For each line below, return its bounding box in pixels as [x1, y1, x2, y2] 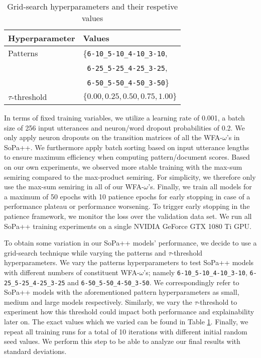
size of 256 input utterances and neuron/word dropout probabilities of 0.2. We [4, 122, 245, 133]
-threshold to [197, 296, 237, 307]
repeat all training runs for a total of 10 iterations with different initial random [4, 326, 247, 336]
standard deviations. [4, 345, 67, 356]
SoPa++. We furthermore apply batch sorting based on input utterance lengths [4, 142, 249, 152]
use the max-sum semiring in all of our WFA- [4, 181, 144, 192]
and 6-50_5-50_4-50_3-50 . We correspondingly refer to [67, 277, 239, 287]
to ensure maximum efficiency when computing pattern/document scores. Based [4, 152, 250, 162]
